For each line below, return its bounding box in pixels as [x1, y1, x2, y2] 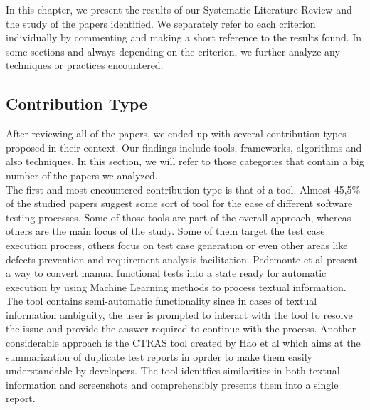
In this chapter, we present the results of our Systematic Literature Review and [6, 2, 352, 16]
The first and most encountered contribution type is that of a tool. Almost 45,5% [6, 182, 361, 196]
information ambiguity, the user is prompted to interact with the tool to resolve [6, 307, 353, 322]
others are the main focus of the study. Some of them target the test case [6, 224, 325, 238]
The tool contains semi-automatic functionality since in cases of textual [6, 293, 317, 308]
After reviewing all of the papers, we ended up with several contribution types [6, 126, 347, 141]
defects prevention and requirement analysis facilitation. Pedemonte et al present [6, 251, 358, 266]
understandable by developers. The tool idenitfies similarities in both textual [6, 363, 340, 378]
